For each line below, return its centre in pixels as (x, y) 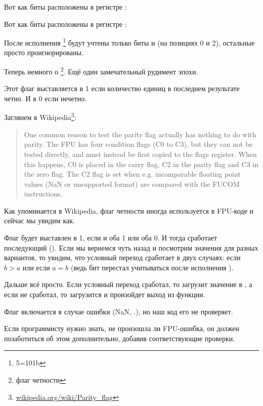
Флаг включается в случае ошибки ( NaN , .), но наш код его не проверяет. (119, 311)
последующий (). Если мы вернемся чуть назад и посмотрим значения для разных (131, 247)
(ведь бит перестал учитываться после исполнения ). (152, 267)
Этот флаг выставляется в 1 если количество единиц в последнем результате (122, 88)
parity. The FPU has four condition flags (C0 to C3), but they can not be (138, 144)
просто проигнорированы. (44, 52)
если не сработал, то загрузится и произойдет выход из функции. (105, 294)
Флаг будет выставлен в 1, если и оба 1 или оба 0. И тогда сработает (111, 238)
